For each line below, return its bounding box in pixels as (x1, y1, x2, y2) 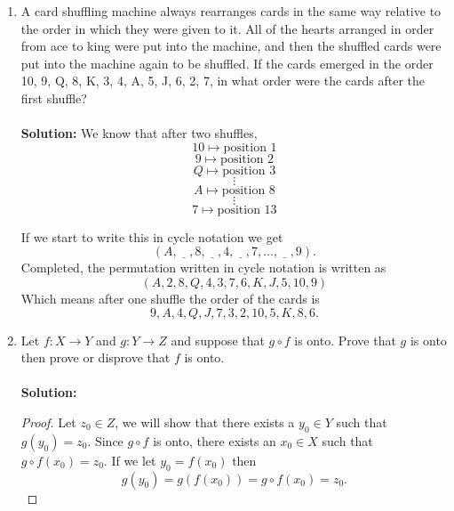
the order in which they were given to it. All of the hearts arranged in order (20, 19, 434, 37)
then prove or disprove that (20, 348, 171, 367)
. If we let (103, 450, 156, 469)
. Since (87, 431, 123, 450)
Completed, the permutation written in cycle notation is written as (20, 258, 386, 277)
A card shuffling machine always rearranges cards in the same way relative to (20, 2, 442, 20)
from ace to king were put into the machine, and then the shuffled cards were (20, 36, 442, 55)
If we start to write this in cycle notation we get (20, 227, 283, 246)
